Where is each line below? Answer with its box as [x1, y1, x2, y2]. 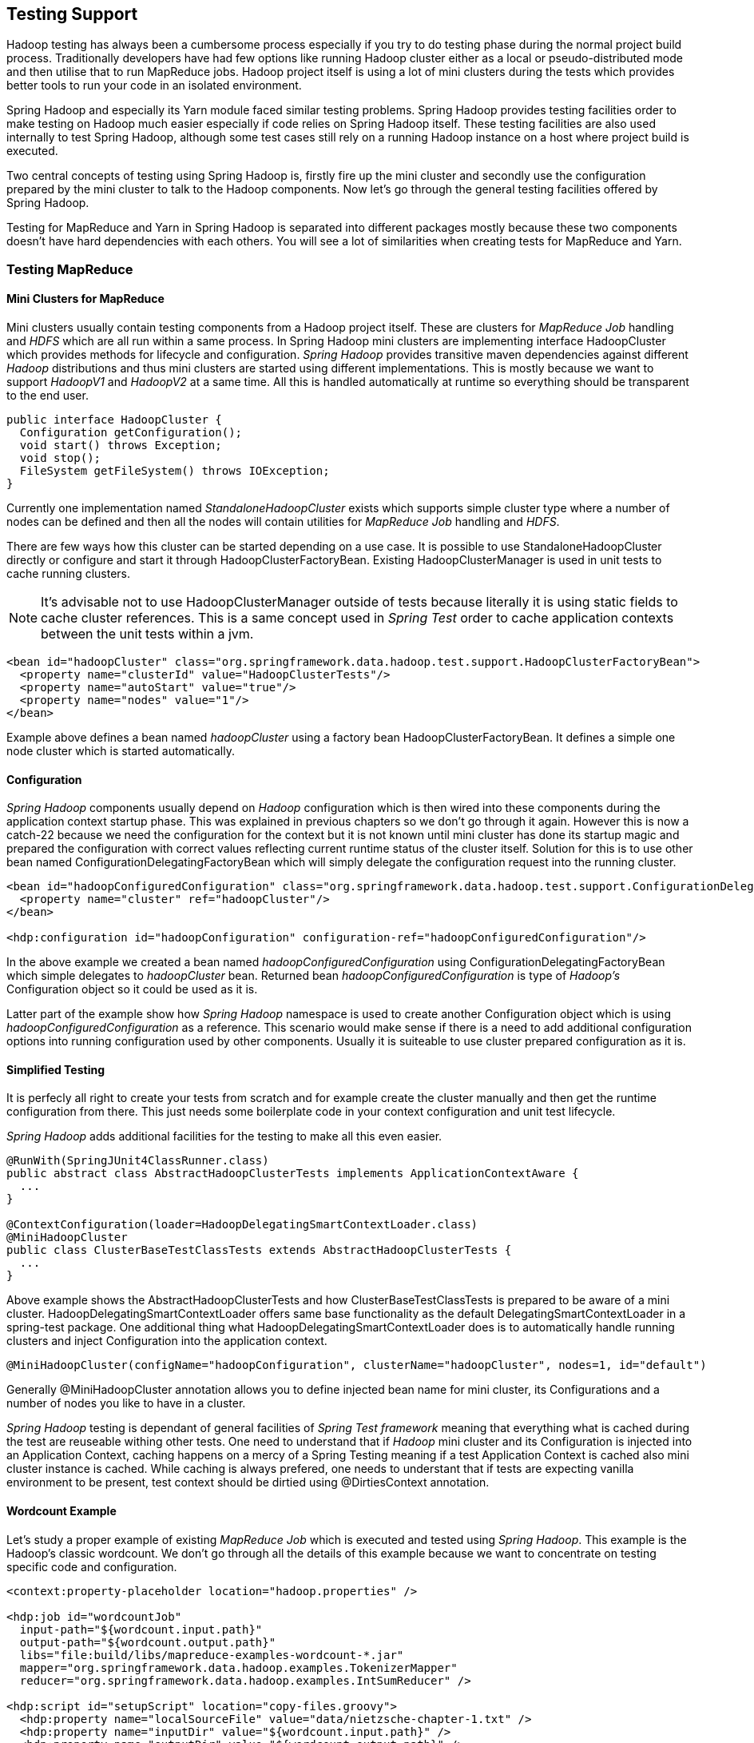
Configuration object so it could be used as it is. [6, 982, 258, 997]
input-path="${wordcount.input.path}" [19, 1622, 263, 1636]
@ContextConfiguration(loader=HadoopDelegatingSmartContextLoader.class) [6, 1218, 478, 1232]
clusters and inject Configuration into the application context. [6, 1334, 327, 1348]
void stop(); [19, 452, 101, 465]
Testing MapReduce [6, 261, 133, 277]
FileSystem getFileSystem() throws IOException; [19, 464, 330, 478]
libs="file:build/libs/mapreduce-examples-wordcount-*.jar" [19, 1648, 404, 1661]
